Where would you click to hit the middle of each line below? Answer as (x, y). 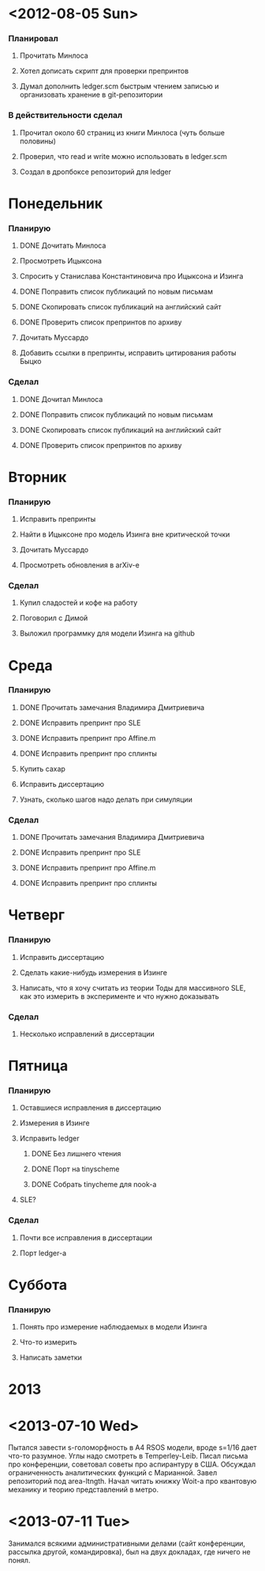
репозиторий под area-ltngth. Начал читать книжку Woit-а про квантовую (132, 1482)
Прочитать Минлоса (54, 55)
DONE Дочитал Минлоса (61, 399)
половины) (38, 141)
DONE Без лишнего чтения (76, 1154)
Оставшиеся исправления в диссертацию (90, 1108)
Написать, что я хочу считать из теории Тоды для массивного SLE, (132, 988)
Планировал (34, 39)
